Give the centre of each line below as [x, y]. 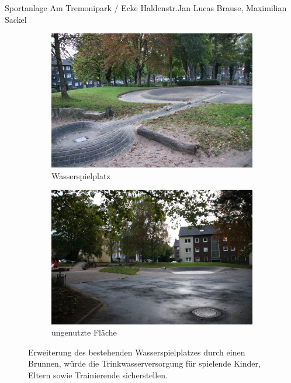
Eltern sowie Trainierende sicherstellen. [98, 375]
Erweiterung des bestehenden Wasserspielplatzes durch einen [137, 352]
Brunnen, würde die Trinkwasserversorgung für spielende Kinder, [144, 363]
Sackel [16, 19]
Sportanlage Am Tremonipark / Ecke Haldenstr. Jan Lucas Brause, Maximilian [146, 8]
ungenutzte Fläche [84, 332]
